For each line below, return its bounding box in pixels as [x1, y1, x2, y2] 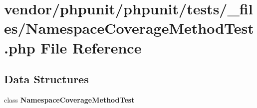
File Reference [40, 37, 142, 57]
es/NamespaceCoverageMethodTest [4, 18, 254, 38]
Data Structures [4, 71, 89, 87]
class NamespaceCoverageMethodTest [4, 94, 135, 105]
